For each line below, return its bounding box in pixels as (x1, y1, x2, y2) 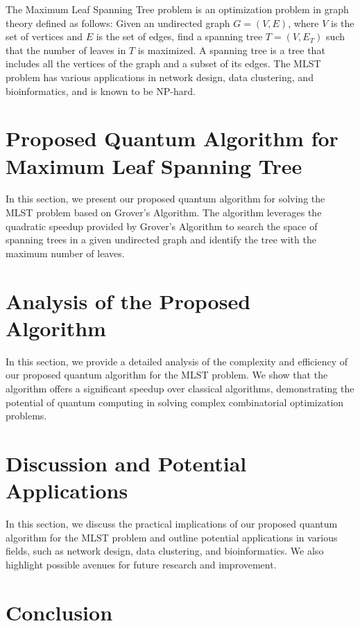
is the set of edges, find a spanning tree (96, 29, 263, 44)
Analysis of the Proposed (6, 286, 251, 315)
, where (288, 15, 319, 30)
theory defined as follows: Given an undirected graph (6, 15, 230, 30)
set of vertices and (6, 29, 83, 44)
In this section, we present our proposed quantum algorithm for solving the (6, 191, 325, 206)
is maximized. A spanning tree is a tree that (137, 42, 325, 57)
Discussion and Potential (6, 449, 247, 477)
